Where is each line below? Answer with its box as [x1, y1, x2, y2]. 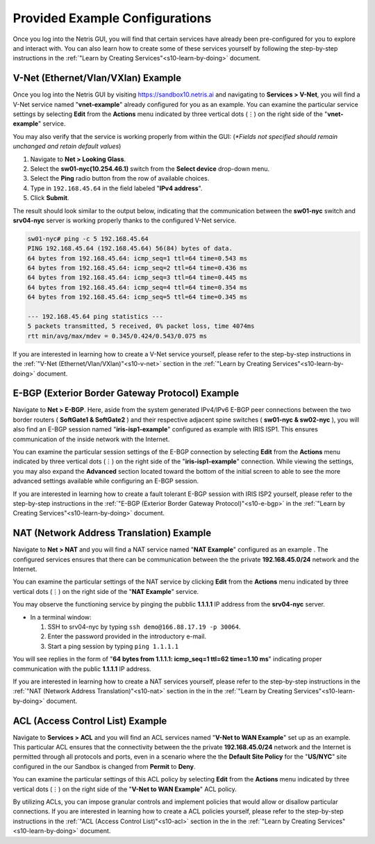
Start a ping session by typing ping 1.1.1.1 [47, 642, 179, 650]
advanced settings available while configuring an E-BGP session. [12, 477, 199, 486]
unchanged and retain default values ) [12, 142, 122, 151]
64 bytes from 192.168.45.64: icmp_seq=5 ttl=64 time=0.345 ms [27, 293, 248, 301]
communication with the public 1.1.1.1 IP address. [12, 664, 152, 673]
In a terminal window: [30, 613, 92, 621]
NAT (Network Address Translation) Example [12, 527, 212, 539]
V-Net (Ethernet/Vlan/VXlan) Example [12, 72, 182, 84]
